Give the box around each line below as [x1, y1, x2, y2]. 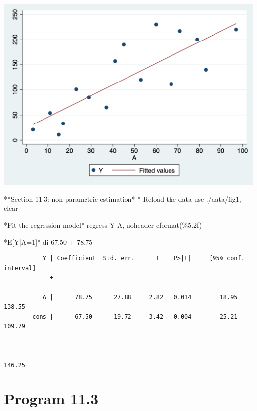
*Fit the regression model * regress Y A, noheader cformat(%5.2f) [4, 219, 202, 230]
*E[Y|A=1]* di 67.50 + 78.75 [4, 236, 93, 247]
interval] [4, 264, 36, 272]
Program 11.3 [4, 388, 99, 409]
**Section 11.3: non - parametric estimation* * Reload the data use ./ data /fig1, [4, 193, 241, 204]
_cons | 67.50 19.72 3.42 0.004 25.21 [29, 313, 238, 320]
